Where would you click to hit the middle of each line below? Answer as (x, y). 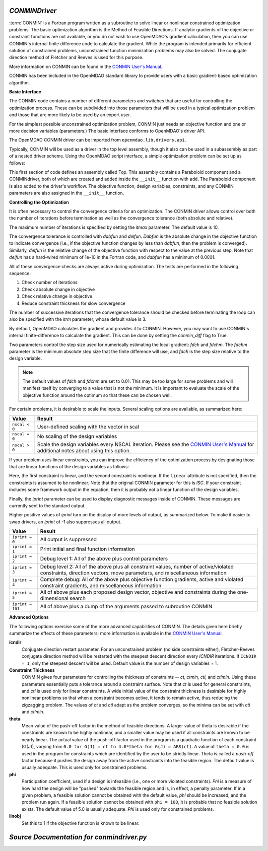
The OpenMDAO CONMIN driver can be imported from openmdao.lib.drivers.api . (98, 140)
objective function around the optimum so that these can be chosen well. (97, 395)
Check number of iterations (50, 283)
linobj (15, 816)
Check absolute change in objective (58, 289)
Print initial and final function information (87, 549)
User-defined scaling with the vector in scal (88, 426)
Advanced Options (29, 617)
